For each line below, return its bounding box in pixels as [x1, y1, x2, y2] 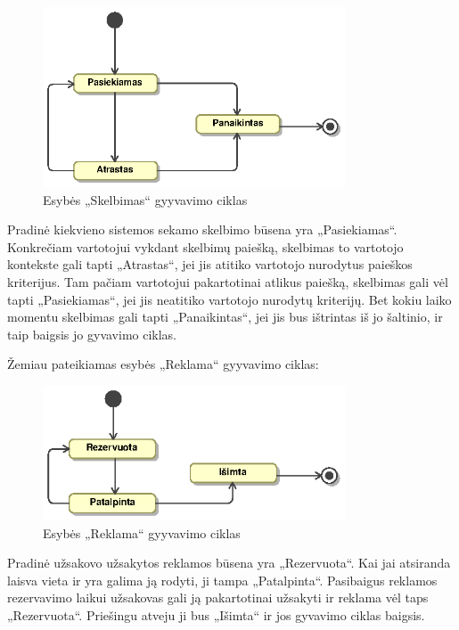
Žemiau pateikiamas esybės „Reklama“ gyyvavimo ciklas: [7, 355, 319, 373]
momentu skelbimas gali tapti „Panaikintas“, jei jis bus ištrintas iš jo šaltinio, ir [7, 307, 443, 326]
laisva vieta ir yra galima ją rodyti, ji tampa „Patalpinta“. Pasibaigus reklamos [7, 570, 438, 589]
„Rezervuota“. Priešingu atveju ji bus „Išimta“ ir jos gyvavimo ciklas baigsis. [7, 606, 425, 624]
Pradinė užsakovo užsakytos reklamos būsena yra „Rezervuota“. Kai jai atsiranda [7, 553, 451, 572]
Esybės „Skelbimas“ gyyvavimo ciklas [43, 190, 248, 209]
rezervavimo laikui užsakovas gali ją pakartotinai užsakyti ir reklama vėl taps [7, 588, 429, 607]
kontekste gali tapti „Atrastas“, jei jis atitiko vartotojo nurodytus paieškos [7, 255, 413, 274]
